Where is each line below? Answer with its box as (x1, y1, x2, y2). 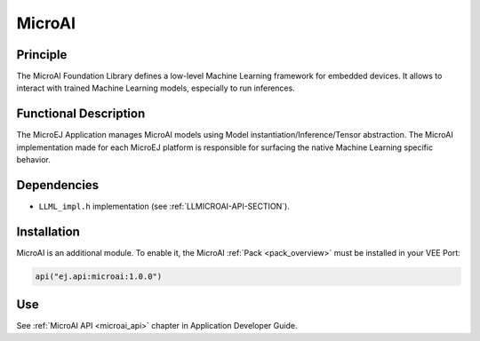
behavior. (16, 155, 51, 165)
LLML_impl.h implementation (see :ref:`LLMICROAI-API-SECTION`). (38, 201, 291, 212)
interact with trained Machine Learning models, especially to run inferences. (16, 83, 295, 93)
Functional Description (16, 107, 146, 122)
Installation (16, 224, 80, 239)
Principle (16, 47, 68, 62)
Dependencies (16, 178, 100, 193)
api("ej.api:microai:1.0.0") (35, 271, 163, 282)
